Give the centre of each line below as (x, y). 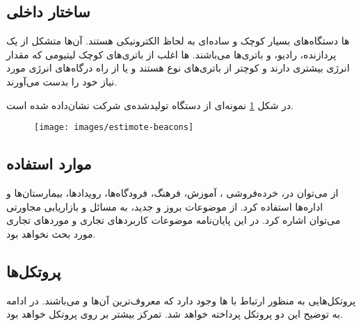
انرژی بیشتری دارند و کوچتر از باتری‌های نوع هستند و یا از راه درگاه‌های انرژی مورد (178, 68)
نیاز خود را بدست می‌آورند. (62, 81)
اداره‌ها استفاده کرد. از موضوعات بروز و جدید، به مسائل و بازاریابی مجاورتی (165, 206)
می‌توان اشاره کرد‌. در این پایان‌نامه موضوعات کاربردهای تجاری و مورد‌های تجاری (174, 220)
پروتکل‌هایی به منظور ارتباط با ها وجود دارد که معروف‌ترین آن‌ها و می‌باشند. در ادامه (181, 300)
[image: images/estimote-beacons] (114, 128)
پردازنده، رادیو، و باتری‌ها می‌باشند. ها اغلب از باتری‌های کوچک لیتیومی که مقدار (171, 54)
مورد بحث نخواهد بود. (51, 233)
